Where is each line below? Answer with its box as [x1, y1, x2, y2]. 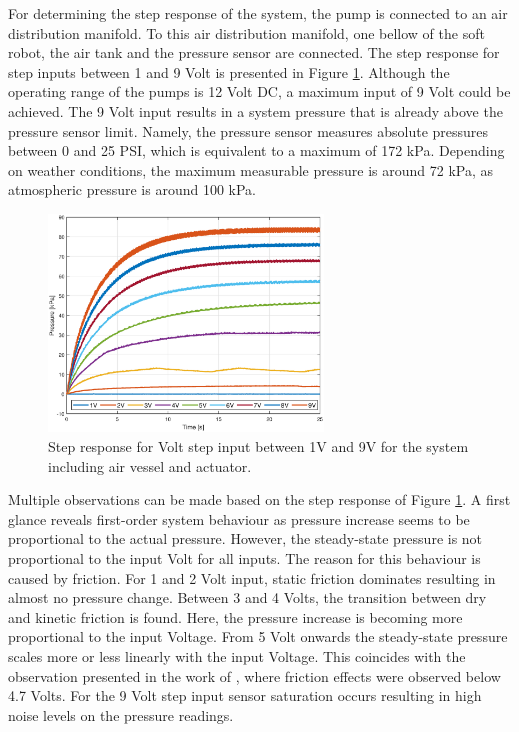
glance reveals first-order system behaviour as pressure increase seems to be [8, 508, 470, 529]
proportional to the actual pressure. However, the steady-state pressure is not [8, 528, 483, 549]
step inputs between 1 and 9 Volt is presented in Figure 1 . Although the [8, 61, 450, 82]
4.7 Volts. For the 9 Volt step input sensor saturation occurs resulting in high [8, 685, 482, 706]
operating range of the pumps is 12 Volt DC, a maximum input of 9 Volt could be [8, 81, 511, 102]
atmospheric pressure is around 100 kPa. [8, 179, 256, 200]
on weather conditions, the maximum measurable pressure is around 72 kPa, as [8, 159, 494, 180]
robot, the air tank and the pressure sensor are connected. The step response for [8, 42, 500, 63]
